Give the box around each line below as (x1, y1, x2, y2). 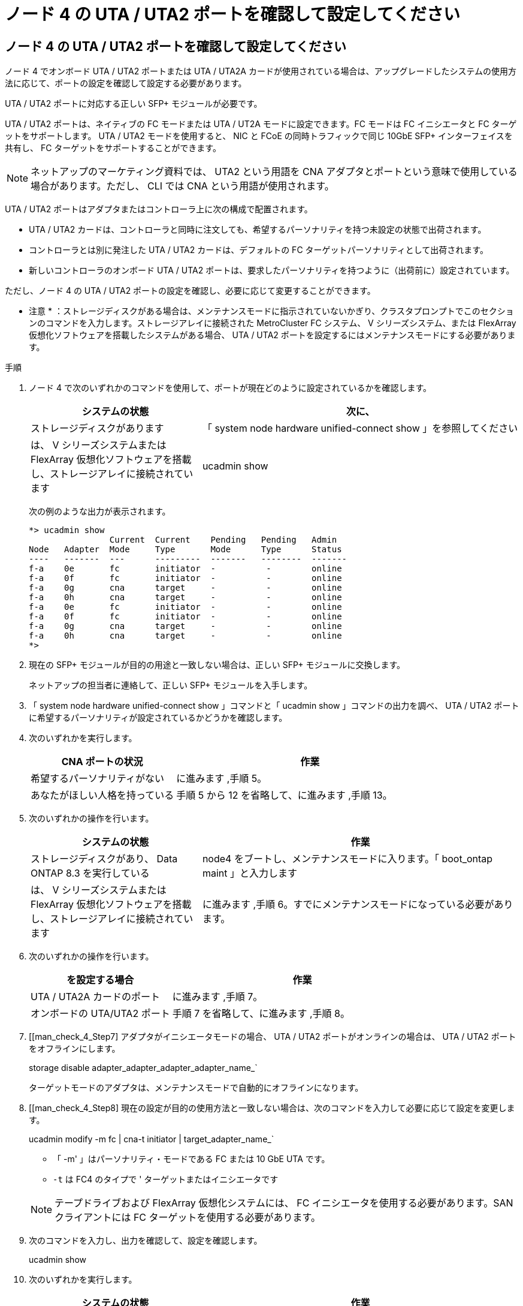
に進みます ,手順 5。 (176, 772, 267, 785)
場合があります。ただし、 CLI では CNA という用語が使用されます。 (31, 180, 334, 192)
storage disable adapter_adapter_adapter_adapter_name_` (29, 1063, 258, 1073)
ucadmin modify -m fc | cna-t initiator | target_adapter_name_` (29, 1134, 274, 1145)
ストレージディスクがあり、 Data (31, 853, 178, 865)
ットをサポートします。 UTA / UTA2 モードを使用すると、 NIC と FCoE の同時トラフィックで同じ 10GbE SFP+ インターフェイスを (5, 131, 513, 142)
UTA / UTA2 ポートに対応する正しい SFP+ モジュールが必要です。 (5, 98, 262, 109)
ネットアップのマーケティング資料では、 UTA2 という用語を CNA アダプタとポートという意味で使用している (31, 165, 518, 178)
